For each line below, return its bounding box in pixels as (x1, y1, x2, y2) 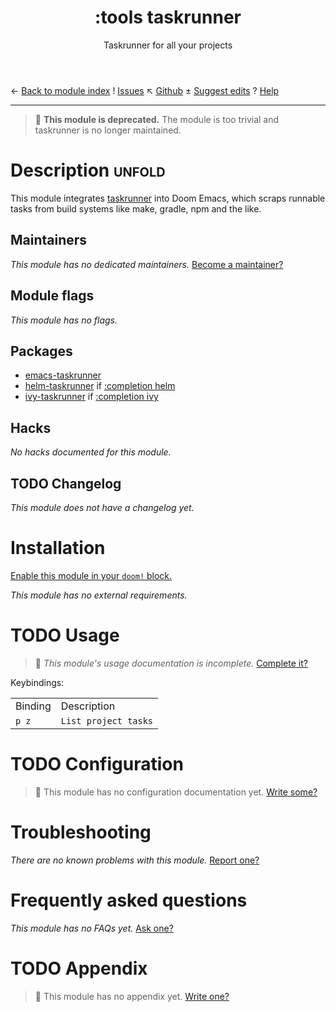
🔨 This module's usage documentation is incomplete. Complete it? (34, 657, 308, 669)
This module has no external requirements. (10, 589, 188, 601)
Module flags (10, 287, 95, 305)
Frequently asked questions (10, 889, 248, 911)
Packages (10, 342, 73, 360)
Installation (10, 537, 106, 560)
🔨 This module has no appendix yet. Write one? (34, 990, 230, 1002)
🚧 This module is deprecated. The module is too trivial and (34, 113, 280, 125)
